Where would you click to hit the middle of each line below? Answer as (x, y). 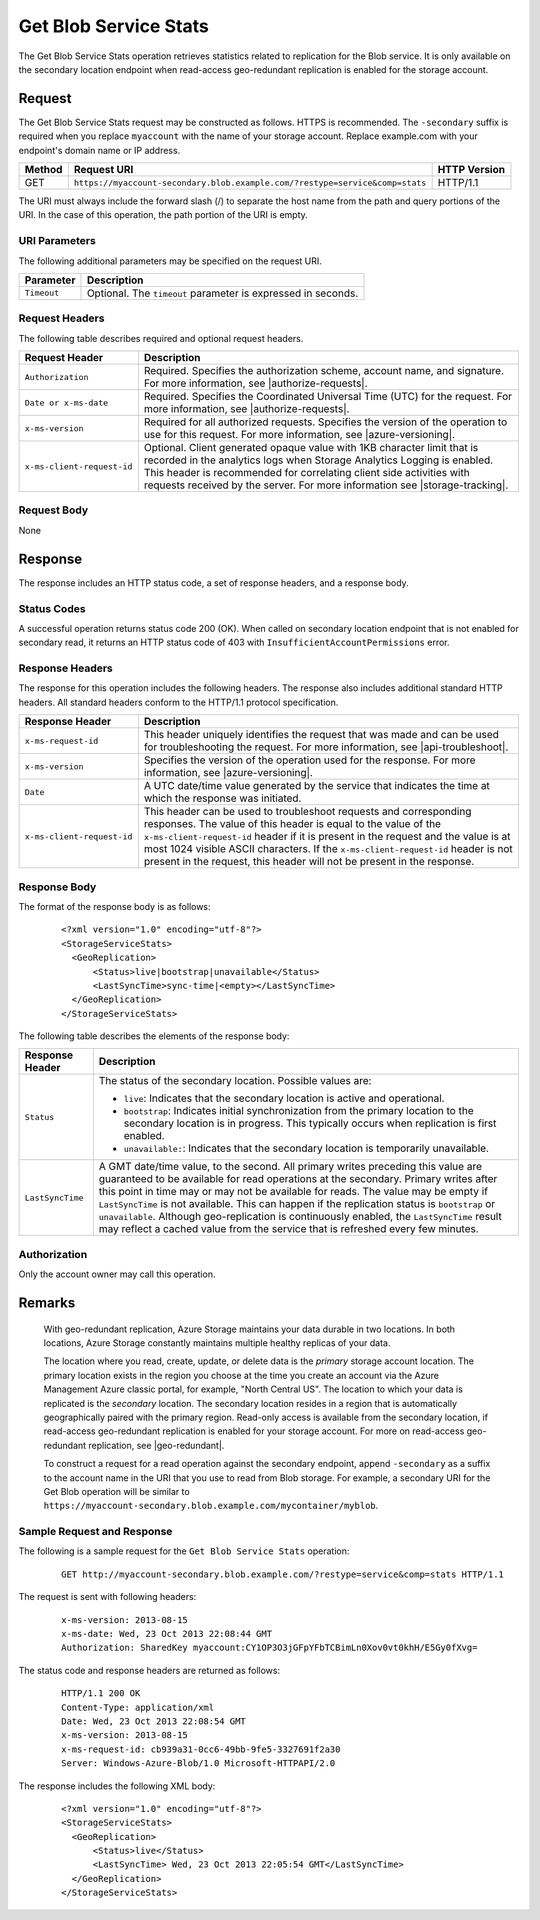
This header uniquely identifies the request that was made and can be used (321, 735)
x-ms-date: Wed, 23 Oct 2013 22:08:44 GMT (167, 1633)
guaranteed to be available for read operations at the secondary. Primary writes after (298, 1179)
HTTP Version (471, 170)
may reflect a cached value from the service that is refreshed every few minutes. (288, 1229)
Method (43, 170)
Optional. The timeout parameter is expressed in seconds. (222, 293)
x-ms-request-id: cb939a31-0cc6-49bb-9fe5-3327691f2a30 (201, 1749)
